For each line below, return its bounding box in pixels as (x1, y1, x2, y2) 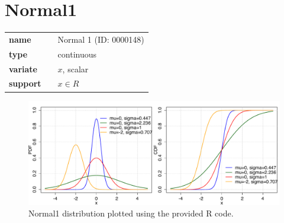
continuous (57, 47, 97, 60)
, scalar (62, 62, 89, 75)
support (9, 77, 41, 90)
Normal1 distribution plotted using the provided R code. (28, 207, 234, 219)
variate (9, 62, 37, 75)
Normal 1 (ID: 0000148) (57, 33, 144, 45)
